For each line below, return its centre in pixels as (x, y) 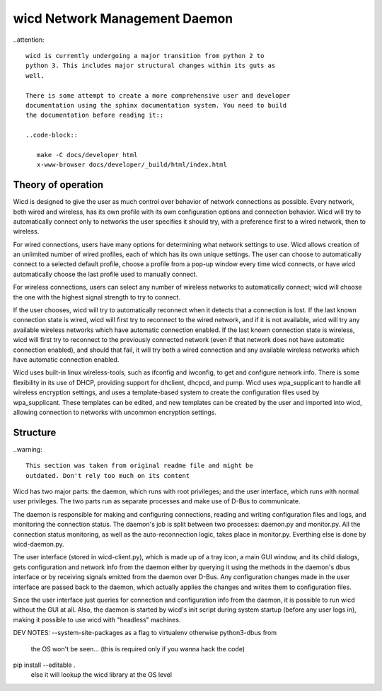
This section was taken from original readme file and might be (140, 466)
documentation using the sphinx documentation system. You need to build (156, 105)
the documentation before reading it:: (95, 115)
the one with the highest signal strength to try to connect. (97, 297)
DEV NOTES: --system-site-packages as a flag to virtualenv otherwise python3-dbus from (145, 633)
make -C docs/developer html (87, 155)
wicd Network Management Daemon (123, 18)
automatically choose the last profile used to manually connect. (105, 274)
